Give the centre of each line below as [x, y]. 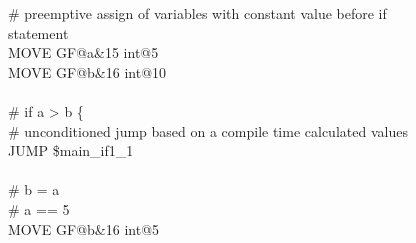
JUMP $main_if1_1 [71, 150]
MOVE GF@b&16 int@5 [84, 228]
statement [38, 32]
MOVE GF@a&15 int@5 [83, 52]
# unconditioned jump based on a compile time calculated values [208, 130]
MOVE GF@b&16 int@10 [87, 71]
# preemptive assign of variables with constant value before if [197, 13]
